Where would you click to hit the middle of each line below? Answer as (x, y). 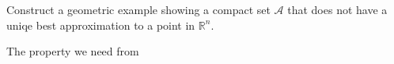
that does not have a (337, 9)
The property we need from (73, 51)
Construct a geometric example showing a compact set (138, 9)
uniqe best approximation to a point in (101, 25)
